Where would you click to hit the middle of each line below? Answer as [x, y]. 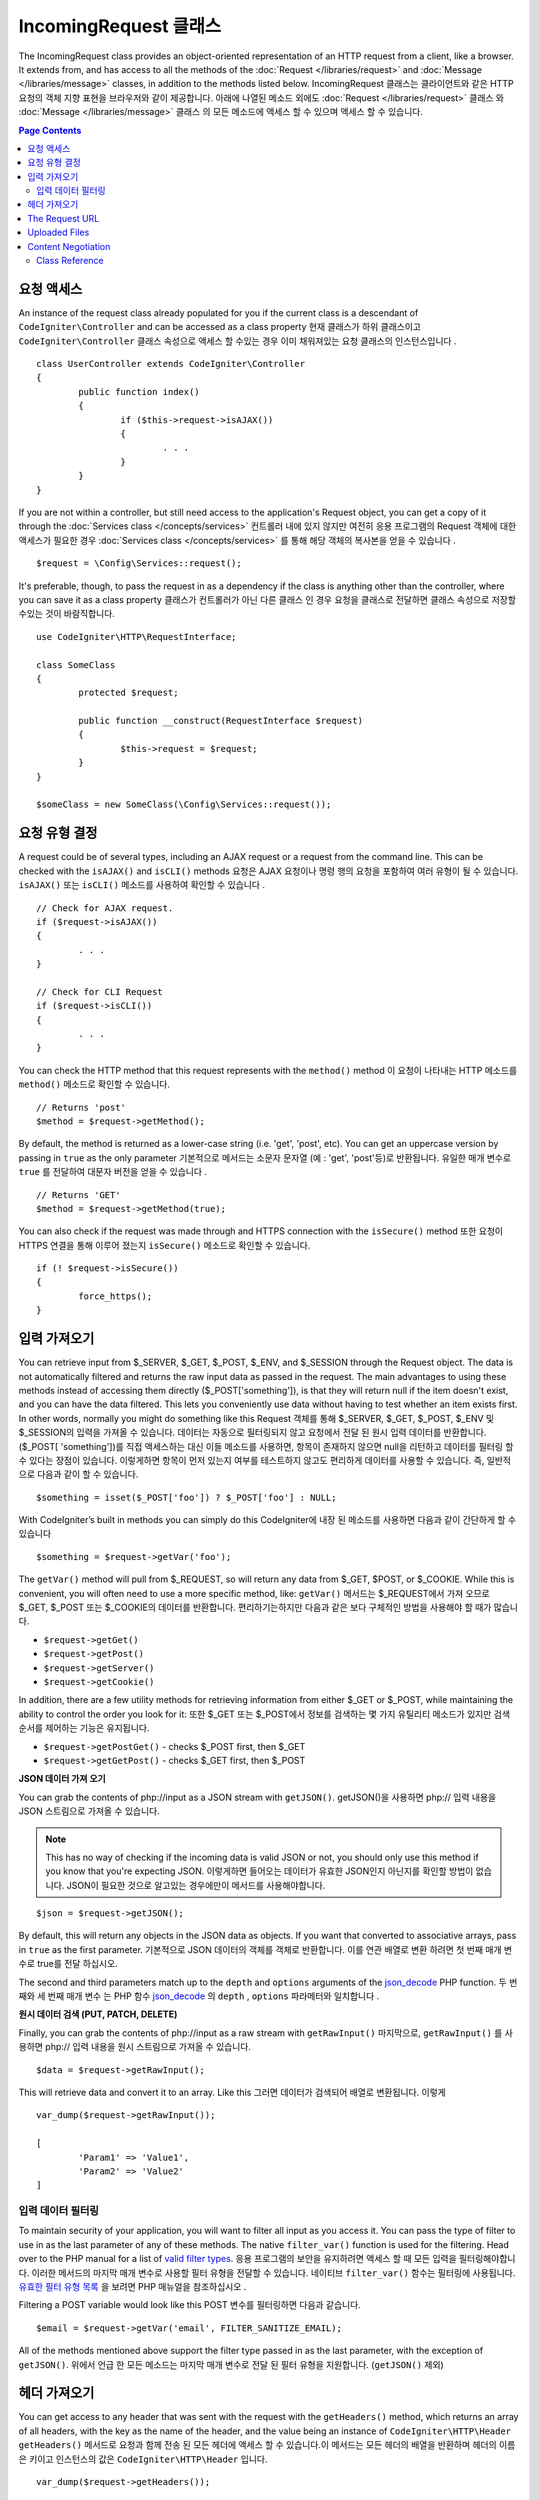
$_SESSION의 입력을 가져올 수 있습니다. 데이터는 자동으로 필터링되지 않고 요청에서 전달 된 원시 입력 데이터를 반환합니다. [252, 1432]
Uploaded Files [58, 232]
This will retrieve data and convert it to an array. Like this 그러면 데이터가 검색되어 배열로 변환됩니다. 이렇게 [232, 2092]
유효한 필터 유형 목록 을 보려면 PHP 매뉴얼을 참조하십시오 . [132, 2287]
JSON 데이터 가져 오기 [62, 1779]
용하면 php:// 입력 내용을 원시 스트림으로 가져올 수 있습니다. [135, 2047]
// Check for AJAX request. [105, 908]
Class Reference [70, 261]
